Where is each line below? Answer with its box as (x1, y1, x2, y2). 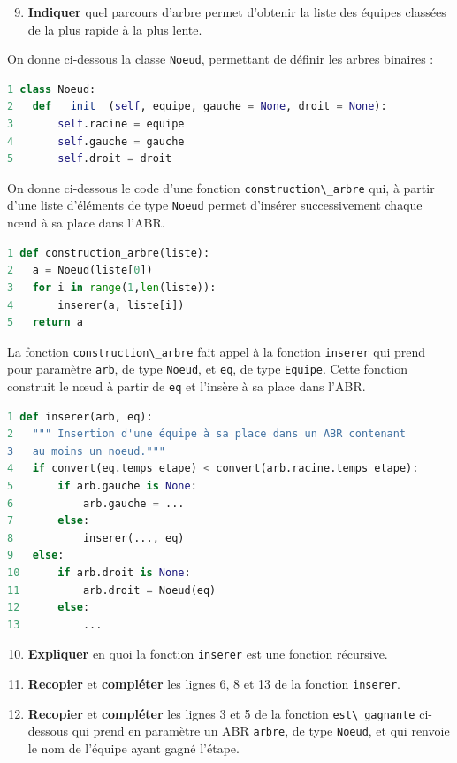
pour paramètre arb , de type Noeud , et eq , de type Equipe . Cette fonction (7, 359, 408, 378)
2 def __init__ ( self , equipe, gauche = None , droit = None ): (7, 100, 387, 113)
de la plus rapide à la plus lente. (27, 19, 202, 38)
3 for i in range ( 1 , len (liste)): (7, 281, 217, 294)
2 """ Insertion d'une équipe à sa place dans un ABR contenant (7, 428, 407, 441)
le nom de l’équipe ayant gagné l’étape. (27, 739, 240, 757)
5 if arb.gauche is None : (7, 480, 197, 493)
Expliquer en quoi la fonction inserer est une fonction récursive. (27, 644, 388, 663)
